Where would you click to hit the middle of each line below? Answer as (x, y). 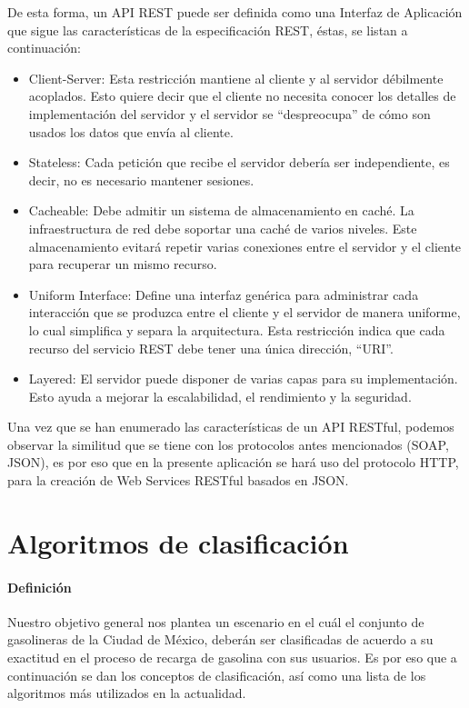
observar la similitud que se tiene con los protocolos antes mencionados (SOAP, (228, 444)
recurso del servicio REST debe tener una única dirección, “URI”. (211, 348)
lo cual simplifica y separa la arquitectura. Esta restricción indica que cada (237, 329)
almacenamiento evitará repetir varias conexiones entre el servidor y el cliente (245, 246)
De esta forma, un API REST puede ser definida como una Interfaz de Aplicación (235, 12)
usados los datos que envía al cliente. (131, 131)
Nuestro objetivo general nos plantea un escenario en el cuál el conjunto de (216, 621)
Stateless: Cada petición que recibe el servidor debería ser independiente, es (239, 162)
